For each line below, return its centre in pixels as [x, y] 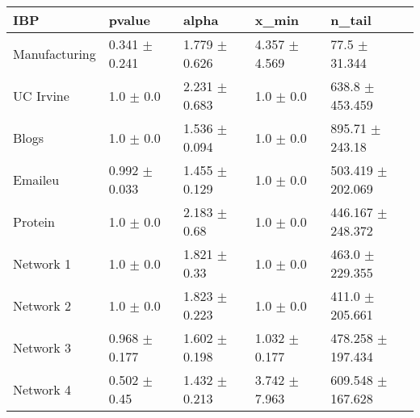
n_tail [351, 20]
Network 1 [42, 263]
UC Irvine [41, 95]
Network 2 [42, 305]
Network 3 [42, 347]
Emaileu [36, 179]
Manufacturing [55, 53]
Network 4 [42, 389]
